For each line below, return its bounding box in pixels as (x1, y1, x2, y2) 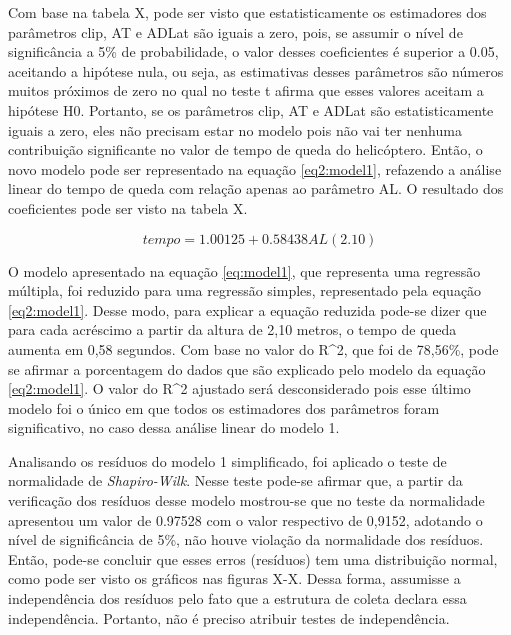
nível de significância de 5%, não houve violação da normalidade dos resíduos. (8, 529, 484, 550)
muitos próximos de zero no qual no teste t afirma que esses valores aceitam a (8, 80, 484, 101)
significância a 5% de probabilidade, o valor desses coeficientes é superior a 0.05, (8, 41, 499, 62)
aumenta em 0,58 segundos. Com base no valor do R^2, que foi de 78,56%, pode (8, 338, 499, 359)
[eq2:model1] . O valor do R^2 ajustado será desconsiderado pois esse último (8, 378, 471, 399)
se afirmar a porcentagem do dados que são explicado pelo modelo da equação (8, 358, 486, 379)
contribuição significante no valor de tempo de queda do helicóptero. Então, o (8, 139, 483, 160)
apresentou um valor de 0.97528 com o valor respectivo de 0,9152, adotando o (8, 509, 483, 530)
